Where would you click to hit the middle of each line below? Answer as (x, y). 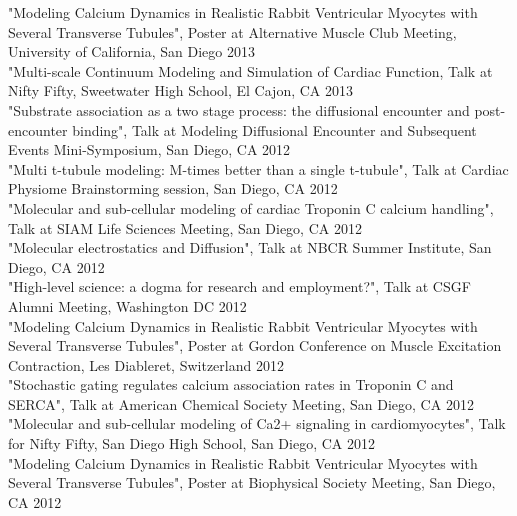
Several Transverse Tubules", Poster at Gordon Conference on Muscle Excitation (255, 345)
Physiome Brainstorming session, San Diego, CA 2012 (173, 188)
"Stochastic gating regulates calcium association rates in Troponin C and (231, 384)
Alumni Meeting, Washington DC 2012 (127, 305)
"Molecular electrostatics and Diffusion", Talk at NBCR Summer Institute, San (250, 247)
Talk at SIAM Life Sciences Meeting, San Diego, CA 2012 (185, 227)
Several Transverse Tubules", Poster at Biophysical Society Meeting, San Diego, (252, 482)
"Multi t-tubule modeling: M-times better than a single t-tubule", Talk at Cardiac (258, 168)
